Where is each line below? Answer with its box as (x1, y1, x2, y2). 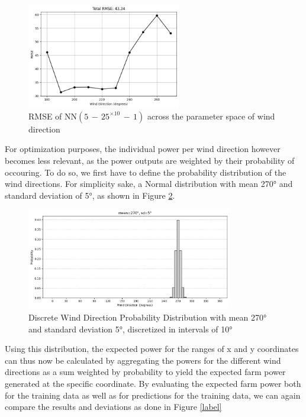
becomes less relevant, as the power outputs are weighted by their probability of (5, 154, 295, 167)
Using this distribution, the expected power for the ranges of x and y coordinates (5, 342, 299, 355)
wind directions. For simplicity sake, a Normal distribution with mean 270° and (5, 177, 293, 190)
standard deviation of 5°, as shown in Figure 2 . (5, 189, 175, 201)
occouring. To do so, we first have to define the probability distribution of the (5, 166, 286, 178)
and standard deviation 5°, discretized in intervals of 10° (28, 322, 233, 335)
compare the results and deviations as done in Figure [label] (5, 400, 222, 413)
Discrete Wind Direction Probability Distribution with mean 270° (28, 311, 267, 324)
